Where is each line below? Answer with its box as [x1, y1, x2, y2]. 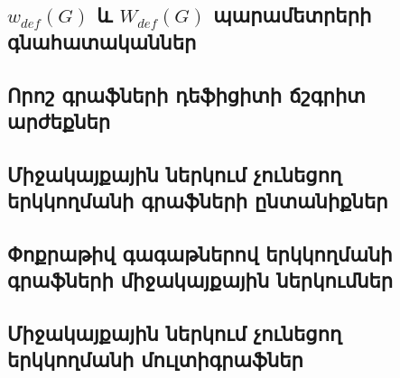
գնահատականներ [7, 27, 197, 55]
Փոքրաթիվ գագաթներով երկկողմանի [7, 239, 393, 267]
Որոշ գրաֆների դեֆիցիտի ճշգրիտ [7, 80, 366, 108]
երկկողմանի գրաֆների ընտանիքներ [7, 187, 388, 215]
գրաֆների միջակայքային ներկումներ [7, 266, 394, 294]
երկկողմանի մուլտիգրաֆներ [7, 346, 303, 373]
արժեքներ [7, 106, 111, 134]
